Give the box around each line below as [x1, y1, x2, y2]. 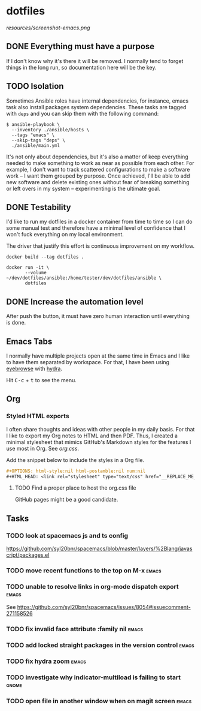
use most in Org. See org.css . [6, 445, 80, 452]
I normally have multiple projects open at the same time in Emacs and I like [6, 352, 190, 359]
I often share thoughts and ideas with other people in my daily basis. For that [6, 425, 195, 433]
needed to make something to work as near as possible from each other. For [6, 159, 194, 166]
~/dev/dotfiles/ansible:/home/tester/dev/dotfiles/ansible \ [6, 275, 162, 281]
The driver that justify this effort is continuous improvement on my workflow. [6, 242, 195, 250]
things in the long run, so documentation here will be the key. [6, 64, 157, 71]
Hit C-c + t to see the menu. [6, 377, 77, 383]
